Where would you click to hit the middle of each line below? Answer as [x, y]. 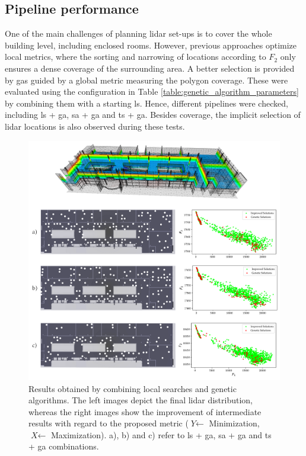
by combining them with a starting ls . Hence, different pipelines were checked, [146, 103]
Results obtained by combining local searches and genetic [133, 388]
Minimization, [234, 423]
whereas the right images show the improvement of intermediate [145, 411]
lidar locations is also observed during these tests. [95, 126]
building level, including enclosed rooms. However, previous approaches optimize [151, 45]
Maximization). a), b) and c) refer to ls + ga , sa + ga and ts [161, 434]
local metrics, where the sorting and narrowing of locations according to [136, 57]
